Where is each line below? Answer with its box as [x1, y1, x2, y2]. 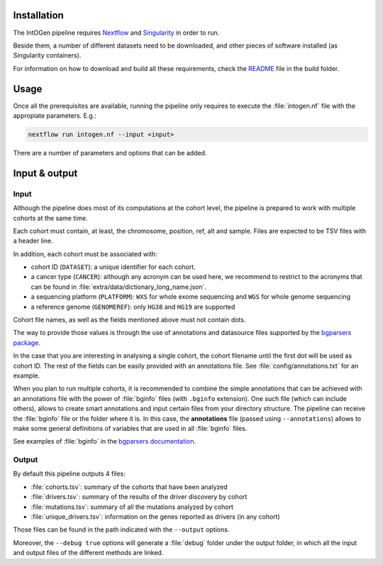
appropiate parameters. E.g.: [13, 111, 97, 120]
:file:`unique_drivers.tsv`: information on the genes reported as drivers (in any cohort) [30, 512, 280, 521]
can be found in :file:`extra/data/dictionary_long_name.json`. [30, 282, 207, 291]
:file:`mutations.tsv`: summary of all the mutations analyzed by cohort [30, 503, 234, 511]
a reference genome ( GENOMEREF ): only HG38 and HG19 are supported [30, 302, 235, 311]
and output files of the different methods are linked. [13, 549, 164, 557]
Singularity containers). [13, 51, 82, 60]
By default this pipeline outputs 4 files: [13, 469, 126, 478]
